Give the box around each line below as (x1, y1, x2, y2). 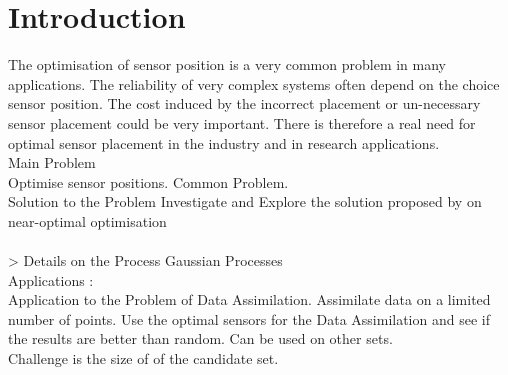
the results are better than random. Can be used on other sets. (8, 328, 393, 349)
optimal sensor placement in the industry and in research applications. (8, 132, 440, 153)
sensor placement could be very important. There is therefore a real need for (8, 112, 476, 133)
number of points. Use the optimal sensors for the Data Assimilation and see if (8, 308, 490, 329)
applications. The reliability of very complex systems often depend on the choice (8, 73, 500, 94)
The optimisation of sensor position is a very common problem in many (8, 54, 446, 75)
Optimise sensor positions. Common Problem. (8, 171, 289, 192)
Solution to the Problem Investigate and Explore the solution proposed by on (8, 191, 482, 212)
